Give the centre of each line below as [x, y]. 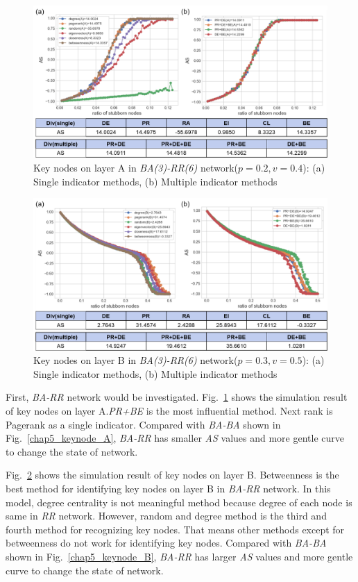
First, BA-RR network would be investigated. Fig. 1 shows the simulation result [177, 397]
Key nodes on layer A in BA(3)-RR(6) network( [136, 168]
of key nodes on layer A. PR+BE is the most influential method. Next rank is [169, 411]
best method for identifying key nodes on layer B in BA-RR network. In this [168, 489]
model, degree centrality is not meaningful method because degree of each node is [179, 502]
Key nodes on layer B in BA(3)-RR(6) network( [136, 360]
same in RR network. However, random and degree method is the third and [166, 516]
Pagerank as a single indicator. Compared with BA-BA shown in [143, 424]
